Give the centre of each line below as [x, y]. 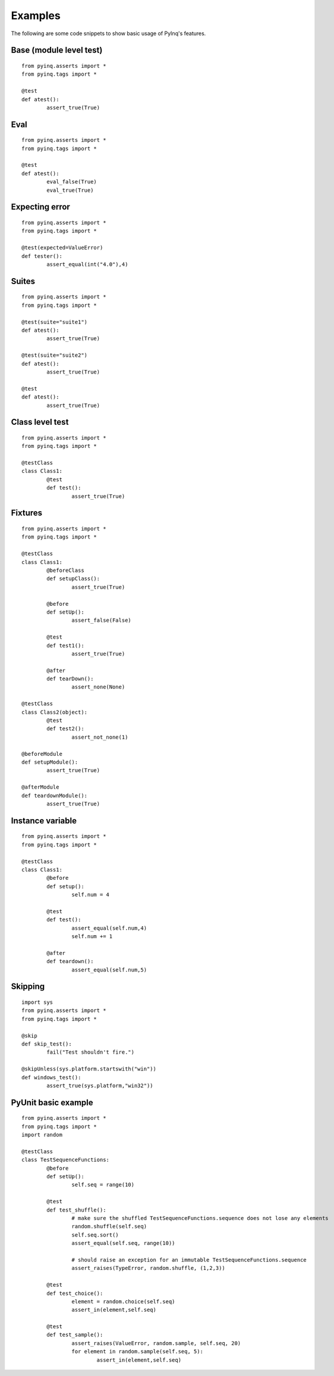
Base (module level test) [57, 50]
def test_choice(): [75, 1293]
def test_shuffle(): [76, 1210]
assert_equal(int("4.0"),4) [87, 264]
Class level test [40, 422]
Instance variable [44, 821]
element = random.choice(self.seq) [123, 1301]
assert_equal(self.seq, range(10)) [123, 1243]
